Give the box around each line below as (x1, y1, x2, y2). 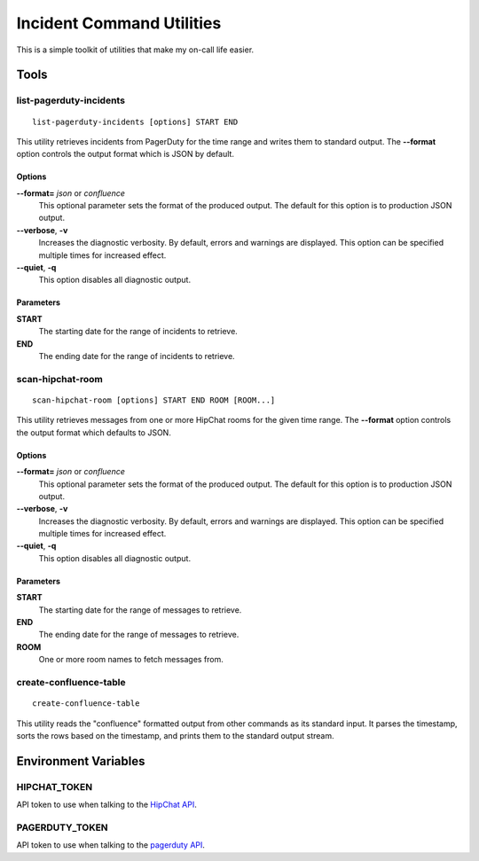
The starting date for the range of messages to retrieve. (38, 604, 242, 615)
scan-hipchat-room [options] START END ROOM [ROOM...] (32, 395, 276, 405)
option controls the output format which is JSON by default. (16, 149, 235, 160)
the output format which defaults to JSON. (16, 427, 172, 438)
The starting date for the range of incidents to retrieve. (38, 326, 239, 337)
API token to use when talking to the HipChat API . (16, 799, 197, 810)
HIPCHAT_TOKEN (16, 780, 93, 793)
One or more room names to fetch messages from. (38, 654, 224, 665)
